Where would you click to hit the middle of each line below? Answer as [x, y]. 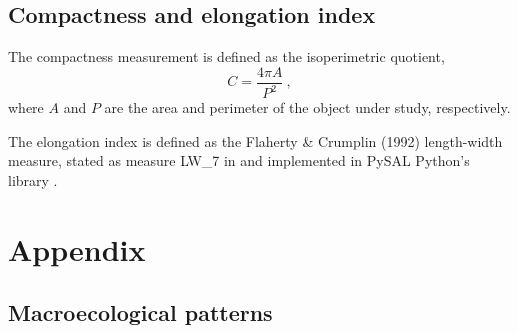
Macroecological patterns [140, 312]
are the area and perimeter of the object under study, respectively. [307, 107]
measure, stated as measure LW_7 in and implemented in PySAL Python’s [239, 160]
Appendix [77, 248]
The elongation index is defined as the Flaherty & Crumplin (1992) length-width [255, 140]
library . [33, 179]
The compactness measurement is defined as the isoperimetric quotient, [226, 56]
